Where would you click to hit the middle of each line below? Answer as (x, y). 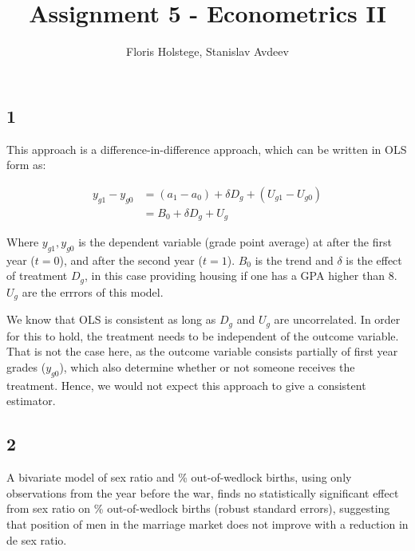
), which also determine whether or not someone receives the (207, 366)
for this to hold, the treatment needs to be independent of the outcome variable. (203, 335)
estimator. (31, 401)
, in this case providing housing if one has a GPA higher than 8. (241, 275)
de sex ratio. (37, 539)
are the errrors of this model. (93, 291)
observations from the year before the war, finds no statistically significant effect (203, 492)
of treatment (37, 275)
